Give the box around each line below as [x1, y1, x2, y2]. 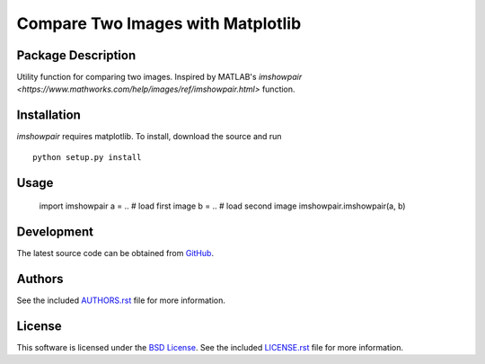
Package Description [16, 48, 137, 63]
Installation [16, 108, 81, 123]
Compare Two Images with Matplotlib [16, 13, 302, 33]
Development [16, 224, 94, 239]
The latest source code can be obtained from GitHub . [16, 248, 215, 259]
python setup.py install [32, 152, 142, 162]
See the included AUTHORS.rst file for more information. [16, 295, 226, 306]
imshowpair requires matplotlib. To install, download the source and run [16, 131, 282, 142]
